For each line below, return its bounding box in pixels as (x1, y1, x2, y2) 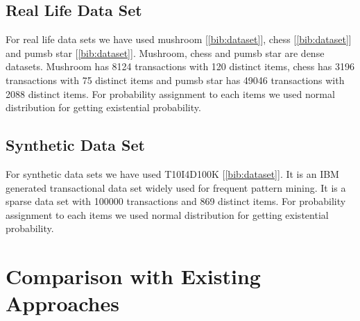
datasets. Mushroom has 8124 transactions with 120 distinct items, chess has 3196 (6, 59, 354, 74)
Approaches (6, 289, 119, 318)
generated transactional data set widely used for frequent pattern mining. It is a (6, 180, 346, 195)
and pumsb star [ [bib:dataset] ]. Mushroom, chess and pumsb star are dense (6, 45, 325, 60)
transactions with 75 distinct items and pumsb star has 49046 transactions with (6, 72, 345, 87)
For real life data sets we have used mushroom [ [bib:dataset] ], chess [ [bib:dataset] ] (6, 32, 352, 47)
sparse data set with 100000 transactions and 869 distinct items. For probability (6, 194, 346, 208)
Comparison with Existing (6, 262, 261, 290)
